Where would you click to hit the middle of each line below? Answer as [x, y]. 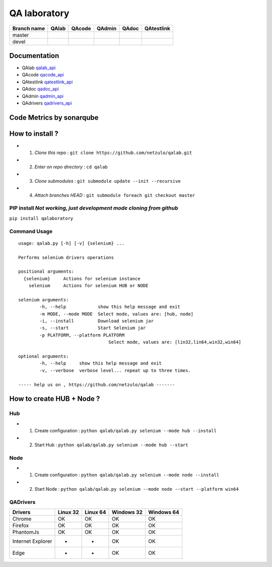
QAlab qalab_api [39, 68]
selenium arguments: [44, 300]
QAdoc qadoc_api [40, 89]
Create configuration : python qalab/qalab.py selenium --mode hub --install [125, 431]
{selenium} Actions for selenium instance [82, 278]
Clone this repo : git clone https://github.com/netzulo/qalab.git [113, 153]
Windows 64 [164, 512]
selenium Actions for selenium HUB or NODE [88, 286]
